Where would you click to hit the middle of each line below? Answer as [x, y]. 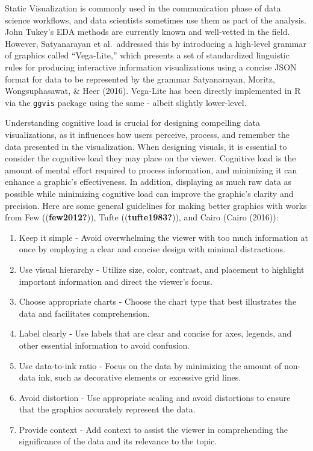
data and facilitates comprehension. [84, 313]
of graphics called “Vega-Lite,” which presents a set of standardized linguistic [147, 55]
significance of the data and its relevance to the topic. [118, 441]
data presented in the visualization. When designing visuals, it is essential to [146, 146]
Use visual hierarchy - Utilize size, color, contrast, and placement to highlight [162, 269]
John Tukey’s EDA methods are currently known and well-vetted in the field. [147, 32]
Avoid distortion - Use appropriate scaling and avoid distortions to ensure [155, 397]
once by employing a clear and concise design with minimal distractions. [152, 249]
